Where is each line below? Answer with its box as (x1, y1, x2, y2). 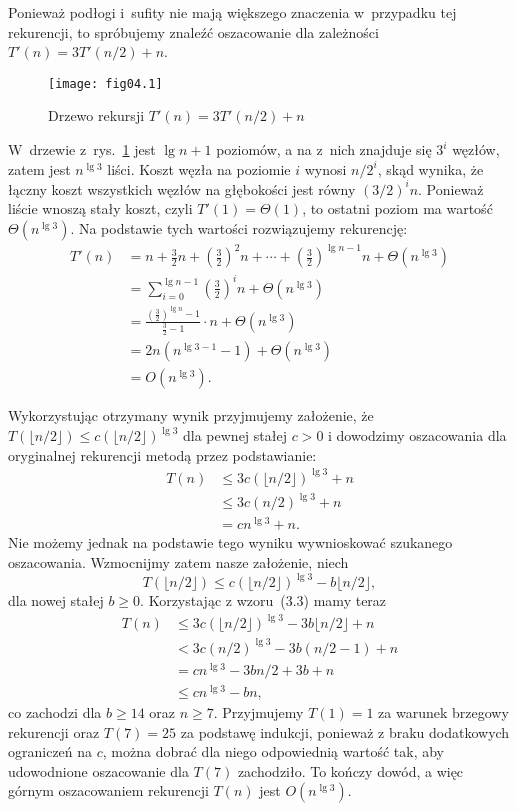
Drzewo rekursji (48, 105, 145, 126)
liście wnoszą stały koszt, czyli (8, 198, 193, 219)
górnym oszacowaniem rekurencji (8, 780, 209, 801)
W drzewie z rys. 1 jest (8, 139, 156, 160)
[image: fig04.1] (48, 76, 163, 91)
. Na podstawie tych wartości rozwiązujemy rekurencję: (70, 217, 408, 238)
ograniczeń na (8, 741, 93, 762)
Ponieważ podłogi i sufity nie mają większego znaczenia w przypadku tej (8, 2, 457, 22)
